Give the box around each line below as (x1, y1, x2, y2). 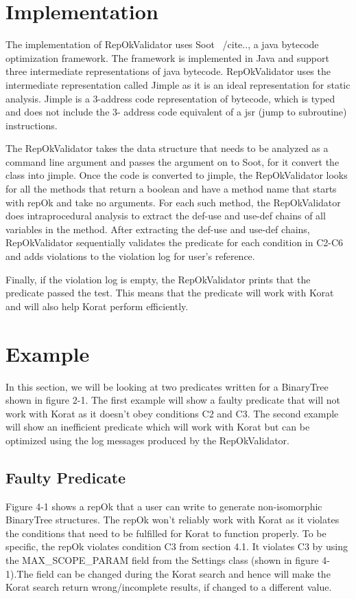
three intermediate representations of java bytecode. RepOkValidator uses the (5, 64, 331, 78)
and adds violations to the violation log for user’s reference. (5, 249, 255, 263)
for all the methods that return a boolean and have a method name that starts (5, 182, 337, 196)
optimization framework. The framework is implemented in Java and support (5, 50, 329, 65)
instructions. (5, 118, 58, 132)
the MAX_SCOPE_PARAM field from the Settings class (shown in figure (5, 553, 319, 567)
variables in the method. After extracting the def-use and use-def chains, (5, 221, 310, 236)
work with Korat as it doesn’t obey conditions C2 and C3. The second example (5, 406, 339, 420)
